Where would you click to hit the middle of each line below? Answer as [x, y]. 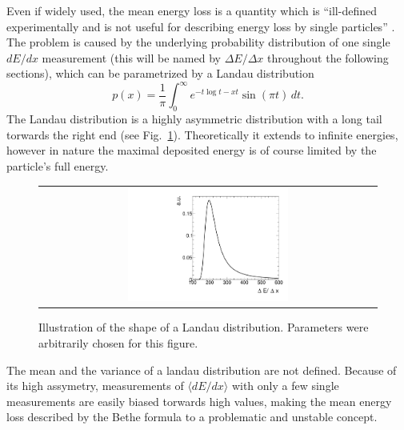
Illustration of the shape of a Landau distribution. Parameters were [204, 327]
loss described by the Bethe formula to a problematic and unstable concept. [192, 417]
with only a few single [285, 386]
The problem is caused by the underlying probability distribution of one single [198, 42]
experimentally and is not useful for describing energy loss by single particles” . [201, 26]
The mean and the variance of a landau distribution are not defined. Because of [202, 370]
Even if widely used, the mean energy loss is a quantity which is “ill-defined [192, 10]
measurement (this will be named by [131, 57]
